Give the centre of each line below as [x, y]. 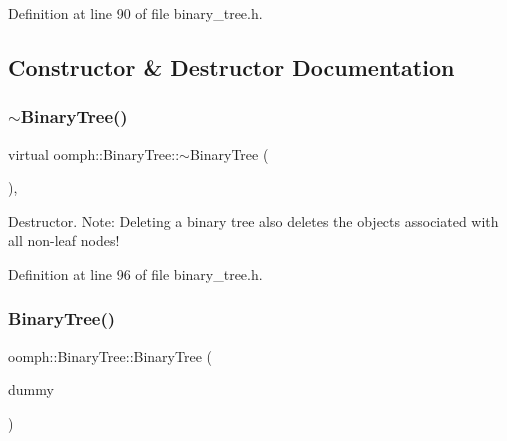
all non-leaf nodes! [64, 240]
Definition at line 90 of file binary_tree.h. [135, 13]
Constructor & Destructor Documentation [231, 66]
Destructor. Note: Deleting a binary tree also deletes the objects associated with [253, 220]
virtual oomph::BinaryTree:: [94, 153]
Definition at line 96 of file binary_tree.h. [135, 273]
